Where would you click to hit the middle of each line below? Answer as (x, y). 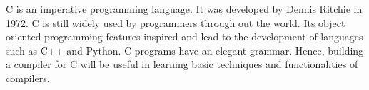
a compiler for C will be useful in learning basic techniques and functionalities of (182, 64)
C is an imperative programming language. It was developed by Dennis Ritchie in (184, 9)
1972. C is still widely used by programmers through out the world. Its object (176, 22)
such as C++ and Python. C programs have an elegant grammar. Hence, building (185, 50)
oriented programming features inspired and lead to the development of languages (184, 36)
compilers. (28, 78)
